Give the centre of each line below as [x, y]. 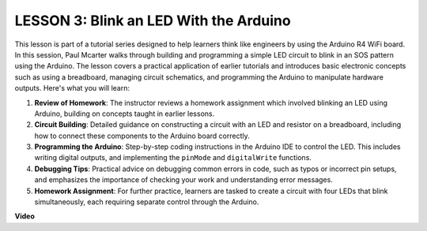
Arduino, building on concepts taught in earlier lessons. [125, 114]
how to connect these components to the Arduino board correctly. [142, 136]
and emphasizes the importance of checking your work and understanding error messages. [184, 180]
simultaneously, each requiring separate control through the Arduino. [147, 202]
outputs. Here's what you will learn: [72, 88]
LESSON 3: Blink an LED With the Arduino [153, 20]
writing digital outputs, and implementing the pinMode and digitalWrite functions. [173, 158]
